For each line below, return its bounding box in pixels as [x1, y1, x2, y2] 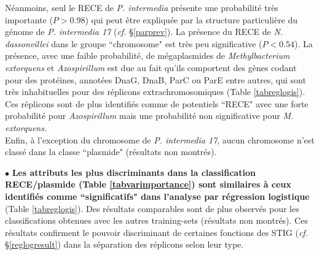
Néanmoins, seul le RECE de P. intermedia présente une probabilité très [5, 1, 278, 13]
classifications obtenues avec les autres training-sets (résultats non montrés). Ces [5, 214, 308, 227]
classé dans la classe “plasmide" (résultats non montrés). [5, 145, 217, 158]
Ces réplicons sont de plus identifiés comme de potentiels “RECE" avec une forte [5, 97, 309, 110]
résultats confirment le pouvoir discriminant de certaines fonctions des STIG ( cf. [5, 226, 308, 238]
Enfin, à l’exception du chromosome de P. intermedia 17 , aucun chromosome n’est [5, 133, 315, 146]
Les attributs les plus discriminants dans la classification [12, 166, 256, 178]
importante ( [5, 13, 53, 26]
